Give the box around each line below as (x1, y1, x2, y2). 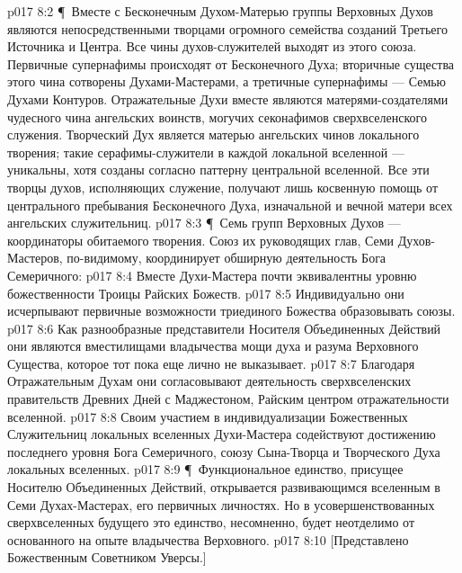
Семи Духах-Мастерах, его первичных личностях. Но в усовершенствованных (7, 495, 435, 514)
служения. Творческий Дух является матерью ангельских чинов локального (7, 125, 420, 144)
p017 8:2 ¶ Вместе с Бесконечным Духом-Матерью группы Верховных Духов (7, 2, 433, 20)
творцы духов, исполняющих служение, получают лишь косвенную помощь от (7, 177, 438, 196)
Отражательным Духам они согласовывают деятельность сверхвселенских (7, 372, 412, 390)
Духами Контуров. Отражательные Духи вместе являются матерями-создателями (7, 89, 449, 108)
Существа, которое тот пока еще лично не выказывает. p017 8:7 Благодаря (7, 354, 415, 372)
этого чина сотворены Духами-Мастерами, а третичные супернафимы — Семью (7, 72, 447, 91)
